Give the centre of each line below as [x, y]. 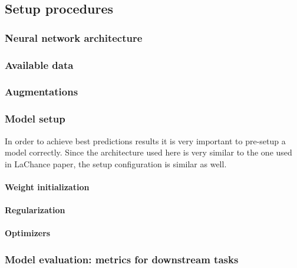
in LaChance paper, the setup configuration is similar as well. [116, 163]
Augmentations [42, 92]
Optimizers [28, 233]
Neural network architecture [74, 37]
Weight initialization [47, 186]
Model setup [35, 119]
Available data [39, 64]
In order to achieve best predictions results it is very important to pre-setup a [145, 140]
